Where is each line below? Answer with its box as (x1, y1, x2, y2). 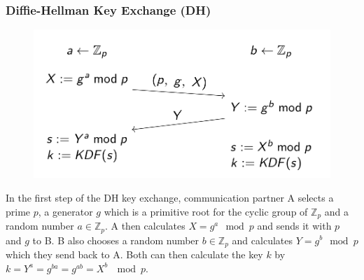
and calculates (232, 232, 293, 247)
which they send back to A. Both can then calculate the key (6, 246, 263, 261)
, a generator (38, 204, 93, 218)
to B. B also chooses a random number (32, 232, 199, 247)
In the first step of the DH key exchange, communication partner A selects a (6, 190, 334, 205)
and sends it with (257, 218, 332, 233)
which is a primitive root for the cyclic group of (104, 204, 308, 218)
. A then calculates (104, 218, 185, 233)
